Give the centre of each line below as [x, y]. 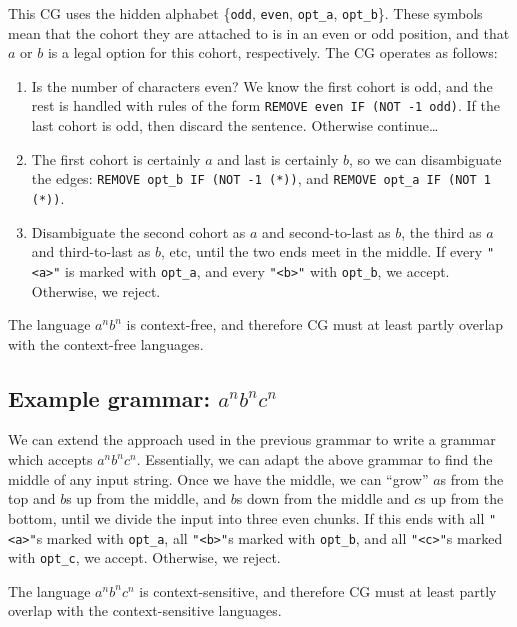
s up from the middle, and [146, 498]
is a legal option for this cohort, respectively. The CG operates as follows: [272, 52]
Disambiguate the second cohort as [138, 231]
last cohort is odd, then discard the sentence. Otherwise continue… [235, 125]
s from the [472, 478]
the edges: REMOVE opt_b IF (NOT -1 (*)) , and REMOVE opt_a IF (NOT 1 [261, 178]
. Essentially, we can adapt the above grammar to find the [314, 459]
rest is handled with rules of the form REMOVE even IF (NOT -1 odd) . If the [265, 105]
